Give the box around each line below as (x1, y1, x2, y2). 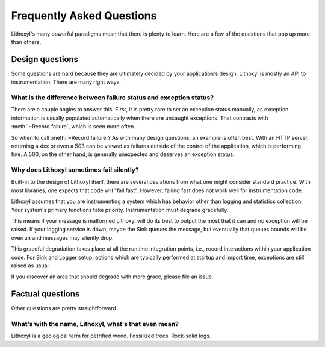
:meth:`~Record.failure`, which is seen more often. (11, 123, 135, 130)
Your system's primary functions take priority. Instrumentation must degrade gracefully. (11, 206, 229, 213)
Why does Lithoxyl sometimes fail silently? (11, 166, 140, 174)
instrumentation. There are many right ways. (11, 78, 122, 86)
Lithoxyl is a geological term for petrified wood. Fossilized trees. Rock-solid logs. (11, 332, 211, 340)
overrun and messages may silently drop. (11, 234, 114, 241)
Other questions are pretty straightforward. (11, 305, 118, 312)
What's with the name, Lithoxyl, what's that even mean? (11, 320, 179, 328)
